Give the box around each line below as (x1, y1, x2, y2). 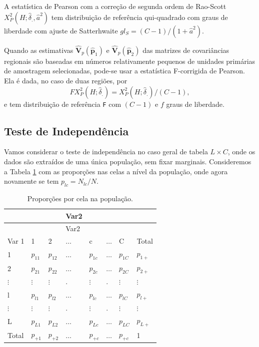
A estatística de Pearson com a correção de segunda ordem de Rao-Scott (4, 1, 226, 11)
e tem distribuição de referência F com (4, 98, 121, 109)
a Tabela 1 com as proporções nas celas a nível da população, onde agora (4, 166, 228, 176)
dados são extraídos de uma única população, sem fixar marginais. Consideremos (4, 156, 251, 167)
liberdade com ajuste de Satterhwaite (4, 25, 118, 35)
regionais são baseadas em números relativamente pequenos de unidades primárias (4, 55, 255, 66)
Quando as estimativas (4, 44, 73, 55)
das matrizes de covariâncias (142, 44, 229, 55)
